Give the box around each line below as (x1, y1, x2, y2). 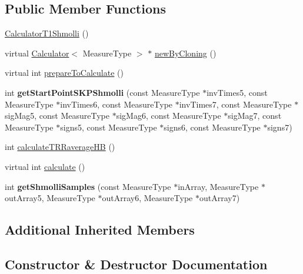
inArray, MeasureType (178, 180, 259, 192)
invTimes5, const (207, 86, 268, 98)
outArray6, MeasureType (102, 192, 193, 204)
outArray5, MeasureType (5, 192, 95, 204)
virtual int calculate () (5, 160, 85, 172)
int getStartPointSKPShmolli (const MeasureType (5, 86, 200, 98)
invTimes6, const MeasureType (60, 98, 173, 110)
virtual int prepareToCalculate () (5, 66, 124, 79)
